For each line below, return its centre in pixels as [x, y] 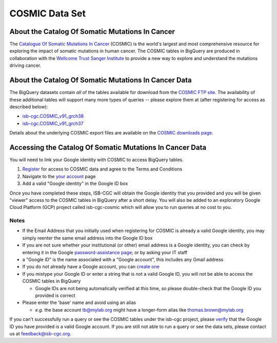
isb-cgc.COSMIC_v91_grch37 [53, 123]
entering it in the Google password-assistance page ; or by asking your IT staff [105, 252]
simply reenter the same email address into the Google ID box [87, 238]
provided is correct [55, 296]
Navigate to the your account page [59, 176]
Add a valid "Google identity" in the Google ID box [75, 184]
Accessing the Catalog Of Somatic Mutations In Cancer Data [108, 147]
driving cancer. [25, 65]
